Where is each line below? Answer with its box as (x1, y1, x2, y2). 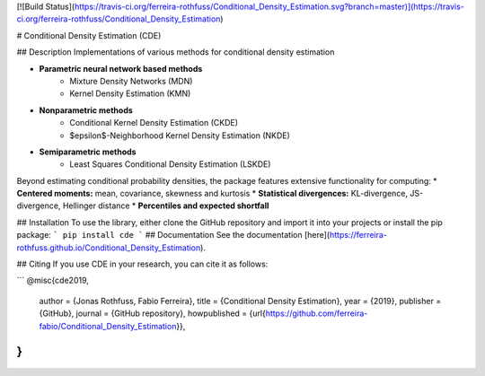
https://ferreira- (329, 230, 388, 240)
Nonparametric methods (39, 104, 134, 116)
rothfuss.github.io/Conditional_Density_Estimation (16, 242, 201, 253)
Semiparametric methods (39, 146, 137, 157)
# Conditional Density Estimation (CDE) (16, 30, 162, 40)
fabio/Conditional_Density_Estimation (39, 320, 177, 331)
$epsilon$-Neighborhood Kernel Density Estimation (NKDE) (69, 130, 291, 141)
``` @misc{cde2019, (16, 275, 90, 286)
